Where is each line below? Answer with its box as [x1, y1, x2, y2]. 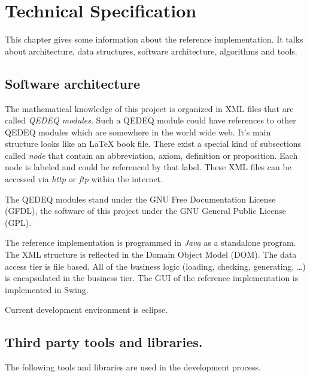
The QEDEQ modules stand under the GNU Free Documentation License [5, 192, 276, 205]
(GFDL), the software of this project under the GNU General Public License [5, 204, 286, 217]
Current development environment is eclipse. [5, 303, 168, 316]
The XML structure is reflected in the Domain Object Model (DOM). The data [5, 248, 297, 261]
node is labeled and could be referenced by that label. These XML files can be [5, 161, 291, 173]
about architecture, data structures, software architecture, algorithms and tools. [5, 44, 297, 57]
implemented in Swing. [5, 283, 89, 295]
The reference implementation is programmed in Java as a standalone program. [5, 236, 296, 249]
